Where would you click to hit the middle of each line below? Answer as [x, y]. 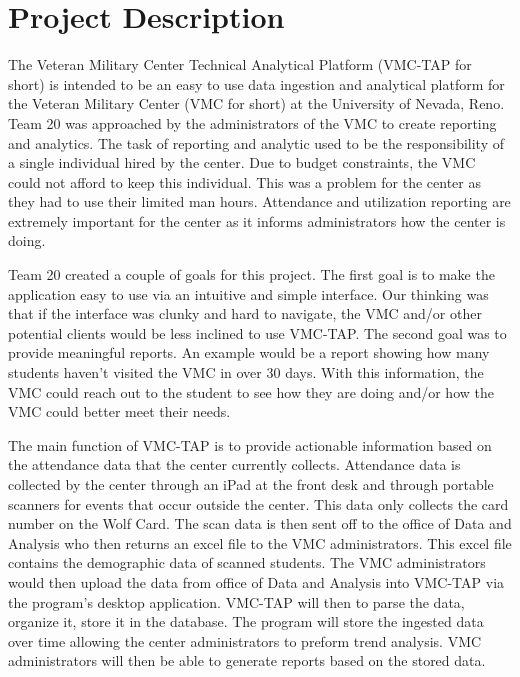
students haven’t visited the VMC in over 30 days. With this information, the [246, 372]
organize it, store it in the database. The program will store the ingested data [246, 621]
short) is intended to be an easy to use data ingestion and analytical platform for [256, 83]
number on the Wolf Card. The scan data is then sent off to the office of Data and [260, 523]
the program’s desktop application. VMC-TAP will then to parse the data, [236, 601]
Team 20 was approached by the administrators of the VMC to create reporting [252, 122]
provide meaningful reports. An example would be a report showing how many [249, 352]
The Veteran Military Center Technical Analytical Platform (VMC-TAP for [240, 64]
